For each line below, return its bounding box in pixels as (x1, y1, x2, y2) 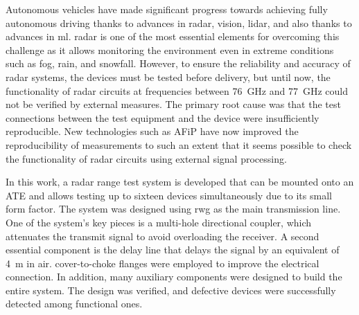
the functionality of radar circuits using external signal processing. (6, 151, 287, 165)
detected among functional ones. (6, 296, 143, 311)
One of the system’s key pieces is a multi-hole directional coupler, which (6, 215, 312, 229)
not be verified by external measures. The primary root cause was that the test (6, 97, 341, 111)
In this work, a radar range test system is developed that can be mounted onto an (6, 174, 354, 189)
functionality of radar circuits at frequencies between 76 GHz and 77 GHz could (6, 83, 349, 98)
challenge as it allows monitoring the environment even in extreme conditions (6, 42, 334, 57)
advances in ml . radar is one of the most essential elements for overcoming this (6, 29, 340, 44)
